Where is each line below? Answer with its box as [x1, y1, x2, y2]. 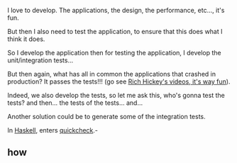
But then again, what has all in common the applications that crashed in [7, 70, 216, 78]
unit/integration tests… [7, 56, 74, 64]
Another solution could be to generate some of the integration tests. [7, 113, 206, 120]
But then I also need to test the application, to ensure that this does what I [7, 28, 223, 35]
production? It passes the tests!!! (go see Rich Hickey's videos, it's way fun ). [7, 77, 231, 86]
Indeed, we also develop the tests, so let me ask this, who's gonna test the [7, 91, 225, 99]
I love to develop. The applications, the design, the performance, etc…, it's [7, 6, 225, 14]
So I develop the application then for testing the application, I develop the [7, 49, 221, 57]
